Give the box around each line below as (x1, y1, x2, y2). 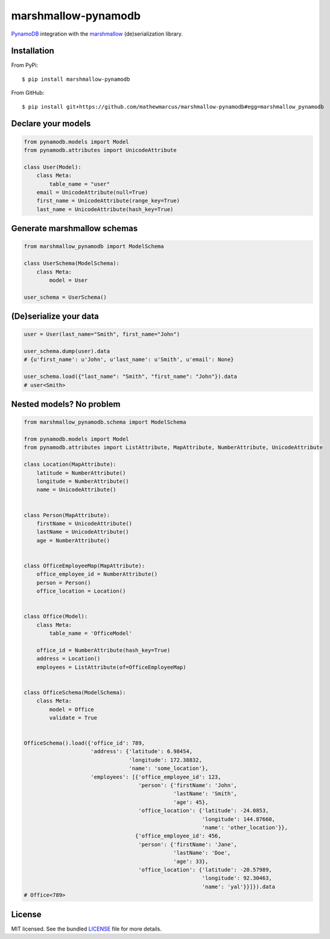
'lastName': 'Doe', (173, 850, 231, 856)
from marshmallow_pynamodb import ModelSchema (24, 243, 164, 250)
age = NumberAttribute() (36, 537, 110, 544)
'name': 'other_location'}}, (201, 824, 288, 831)
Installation (11, 46, 54, 56)
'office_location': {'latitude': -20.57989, (138, 866, 273, 873)
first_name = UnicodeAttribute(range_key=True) (36, 197, 180, 205)
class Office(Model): (24, 613, 88, 620)
